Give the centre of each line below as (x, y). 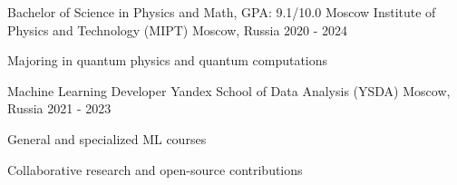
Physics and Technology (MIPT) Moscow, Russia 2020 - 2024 (178, 29)
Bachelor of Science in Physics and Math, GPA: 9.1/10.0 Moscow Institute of (222, 12)
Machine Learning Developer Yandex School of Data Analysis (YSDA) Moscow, (229, 90)
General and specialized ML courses (107, 138)
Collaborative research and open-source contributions (155, 169)
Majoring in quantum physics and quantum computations (168, 60)
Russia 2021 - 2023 (59, 108)
